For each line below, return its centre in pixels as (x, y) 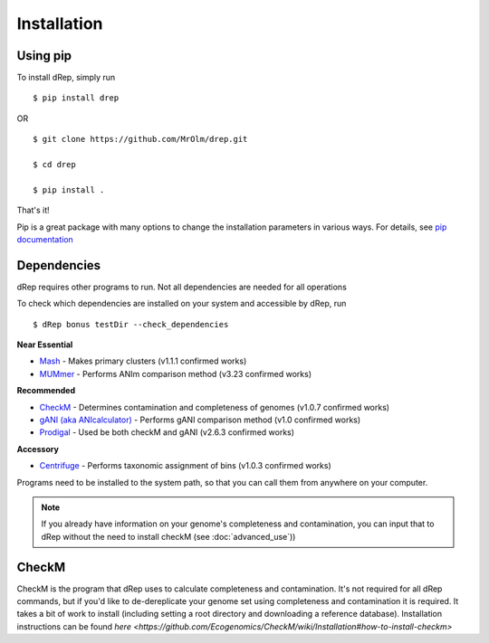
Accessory (38, 449)
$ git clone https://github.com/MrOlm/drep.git (140, 139)
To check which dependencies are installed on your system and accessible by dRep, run (182, 304)
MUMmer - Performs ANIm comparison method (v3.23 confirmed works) (176, 374)
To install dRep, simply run (66, 78)
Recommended (46, 391)
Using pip (44, 56)
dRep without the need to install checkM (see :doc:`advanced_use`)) (168, 536)
